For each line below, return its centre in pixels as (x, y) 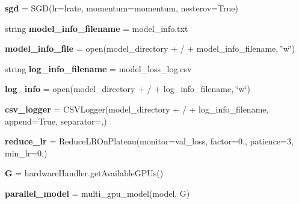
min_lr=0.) (26, 153)
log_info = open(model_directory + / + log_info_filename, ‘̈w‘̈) (128, 89)
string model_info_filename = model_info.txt (97, 28)
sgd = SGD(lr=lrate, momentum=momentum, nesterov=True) (122, 8)
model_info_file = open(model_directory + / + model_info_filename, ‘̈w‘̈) (150, 48)
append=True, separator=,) (56, 121)
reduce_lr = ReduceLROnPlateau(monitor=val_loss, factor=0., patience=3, (149, 141)
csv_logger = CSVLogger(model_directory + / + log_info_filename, (137, 109)
